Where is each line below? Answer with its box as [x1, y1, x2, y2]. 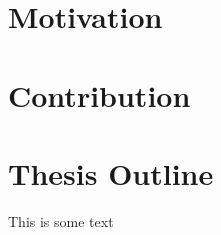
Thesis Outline [8, 152, 214, 193]
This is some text [8, 210, 114, 231]
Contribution [8, 74, 191, 115]
